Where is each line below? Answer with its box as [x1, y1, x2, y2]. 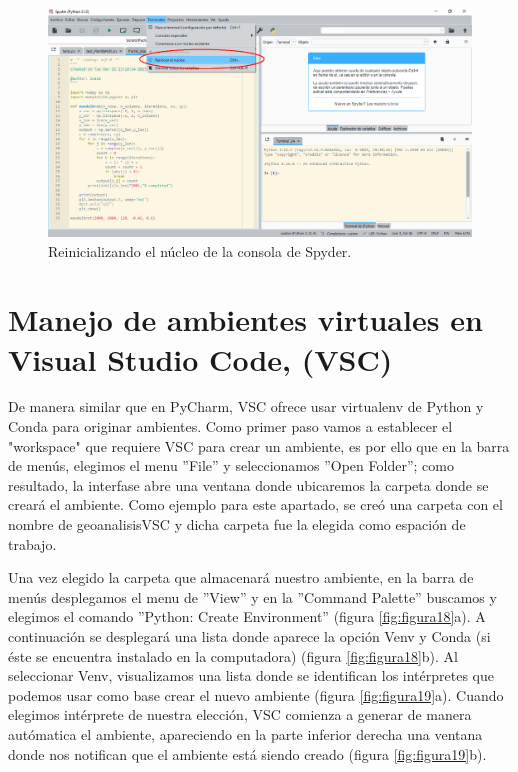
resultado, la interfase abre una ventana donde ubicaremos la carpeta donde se [8, 474, 489, 495]
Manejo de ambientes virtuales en [8, 299, 483, 340]
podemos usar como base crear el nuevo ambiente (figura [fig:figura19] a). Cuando [8, 684, 504, 705]
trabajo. [8, 533, 57, 554]
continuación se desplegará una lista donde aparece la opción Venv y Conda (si [8, 626, 491, 646]
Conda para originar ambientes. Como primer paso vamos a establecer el [8, 416, 453, 437]
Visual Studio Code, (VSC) [8, 338, 393, 379]
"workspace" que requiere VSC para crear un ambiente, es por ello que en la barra [8, 435, 510, 456]
